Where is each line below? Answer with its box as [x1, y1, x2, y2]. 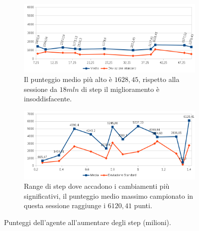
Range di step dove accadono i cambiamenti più [24, 181, 170, 191]
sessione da [24, 83, 58, 94]
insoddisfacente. [24, 93, 72, 104]
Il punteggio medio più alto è [24, 74, 112, 84]
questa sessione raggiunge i [24, 200, 106, 211]
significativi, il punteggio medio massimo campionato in [24, 190, 194, 201]
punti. [134, 200, 152, 211]
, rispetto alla [138, 74, 180, 84]
